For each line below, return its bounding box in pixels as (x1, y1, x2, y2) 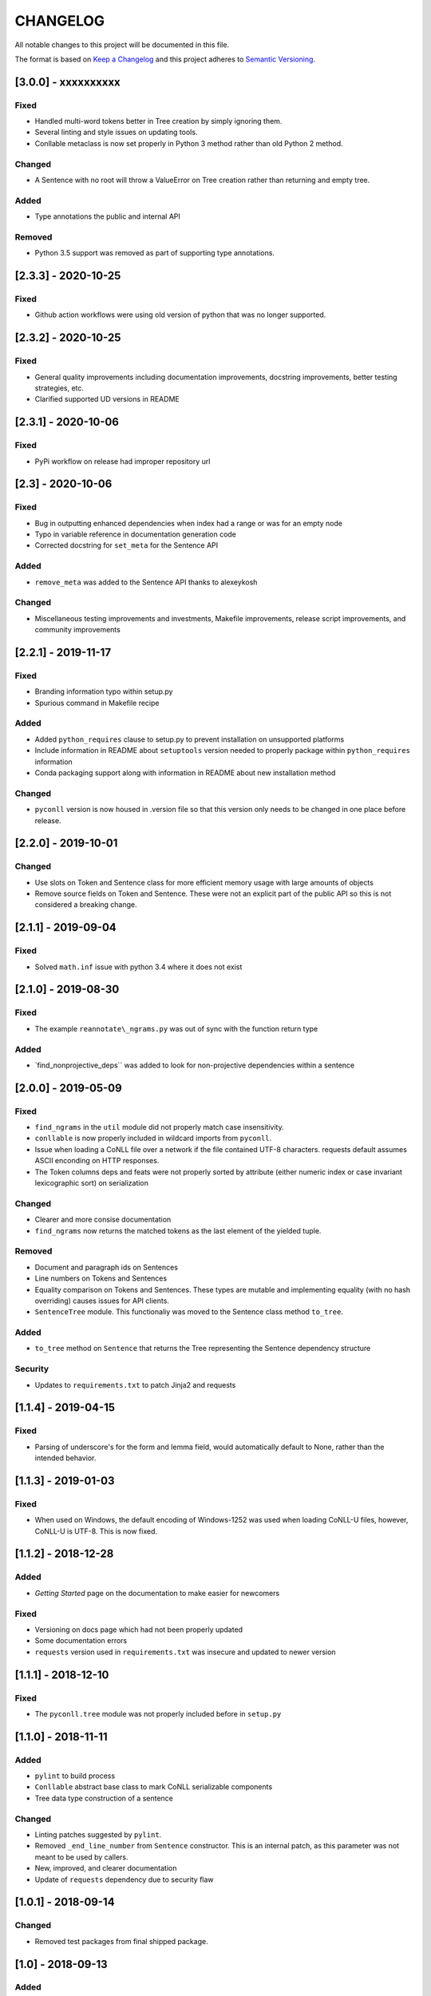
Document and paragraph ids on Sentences (34, 1262, 179, 1272)
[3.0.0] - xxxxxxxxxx (14, 75, 121, 89)
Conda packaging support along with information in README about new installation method (34, 768, 336, 778)
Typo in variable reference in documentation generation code (34, 529, 237, 539)
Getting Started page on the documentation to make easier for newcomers (34, 1588, 280, 1598)
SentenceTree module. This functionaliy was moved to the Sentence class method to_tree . (34, 1307, 343, 1317)
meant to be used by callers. (34, 1852, 129, 1862)
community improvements (34, 625, 121, 635)
